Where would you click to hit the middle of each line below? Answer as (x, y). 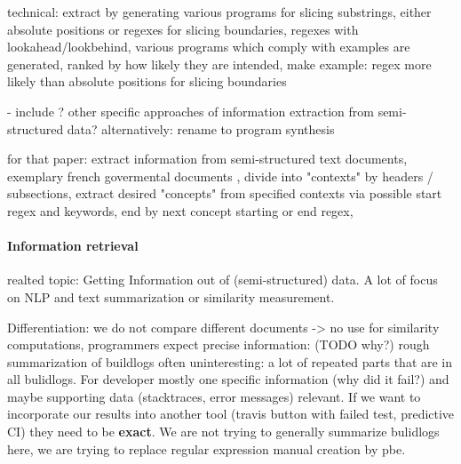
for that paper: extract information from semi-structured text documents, (207, 159)
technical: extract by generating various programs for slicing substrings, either (219, 12)
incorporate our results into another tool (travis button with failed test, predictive (231, 414)
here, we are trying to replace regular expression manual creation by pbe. (207, 448)
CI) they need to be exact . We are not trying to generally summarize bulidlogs (223, 432)
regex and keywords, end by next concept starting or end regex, (180, 210)
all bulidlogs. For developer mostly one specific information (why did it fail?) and (228, 379)
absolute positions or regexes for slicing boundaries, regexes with (183, 29)
